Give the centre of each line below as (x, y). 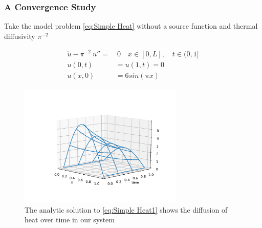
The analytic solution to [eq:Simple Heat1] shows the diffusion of (126, 209)
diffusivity (20, 36)
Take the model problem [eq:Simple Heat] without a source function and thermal (131, 26)
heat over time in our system (70, 220)
